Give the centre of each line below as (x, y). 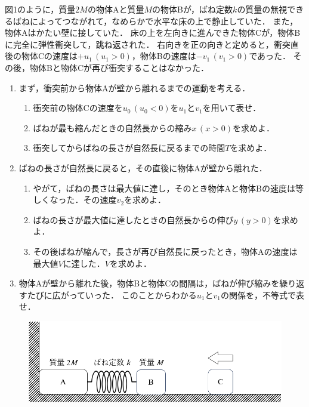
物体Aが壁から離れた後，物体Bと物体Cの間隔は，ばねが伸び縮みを (149, 283)
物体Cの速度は (50, 56)
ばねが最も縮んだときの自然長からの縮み (112, 127)
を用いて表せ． (232, 108)
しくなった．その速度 (75, 200)
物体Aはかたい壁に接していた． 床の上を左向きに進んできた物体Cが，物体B (153, 33)
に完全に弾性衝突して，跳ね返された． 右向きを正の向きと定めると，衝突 (148, 44)
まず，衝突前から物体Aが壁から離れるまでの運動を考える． (135, 87)
